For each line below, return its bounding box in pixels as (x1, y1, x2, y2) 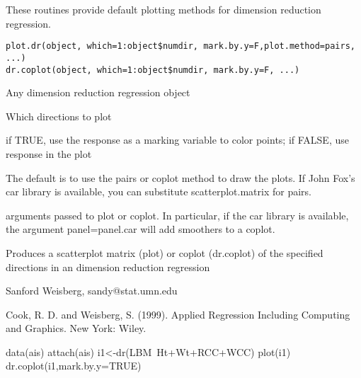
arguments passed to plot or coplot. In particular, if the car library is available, (6, 207, 349, 222)
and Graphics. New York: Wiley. (6, 321, 147, 336)
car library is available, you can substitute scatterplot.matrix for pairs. (6, 184, 311, 199)
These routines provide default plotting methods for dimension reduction (6, 2, 321, 16)
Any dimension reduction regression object (6, 85, 190, 100)
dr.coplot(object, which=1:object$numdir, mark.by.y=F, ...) (6, 64, 300, 75)
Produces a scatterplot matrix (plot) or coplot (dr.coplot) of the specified (6, 245, 323, 260)
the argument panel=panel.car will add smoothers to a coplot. (6, 222, 275, 236)
